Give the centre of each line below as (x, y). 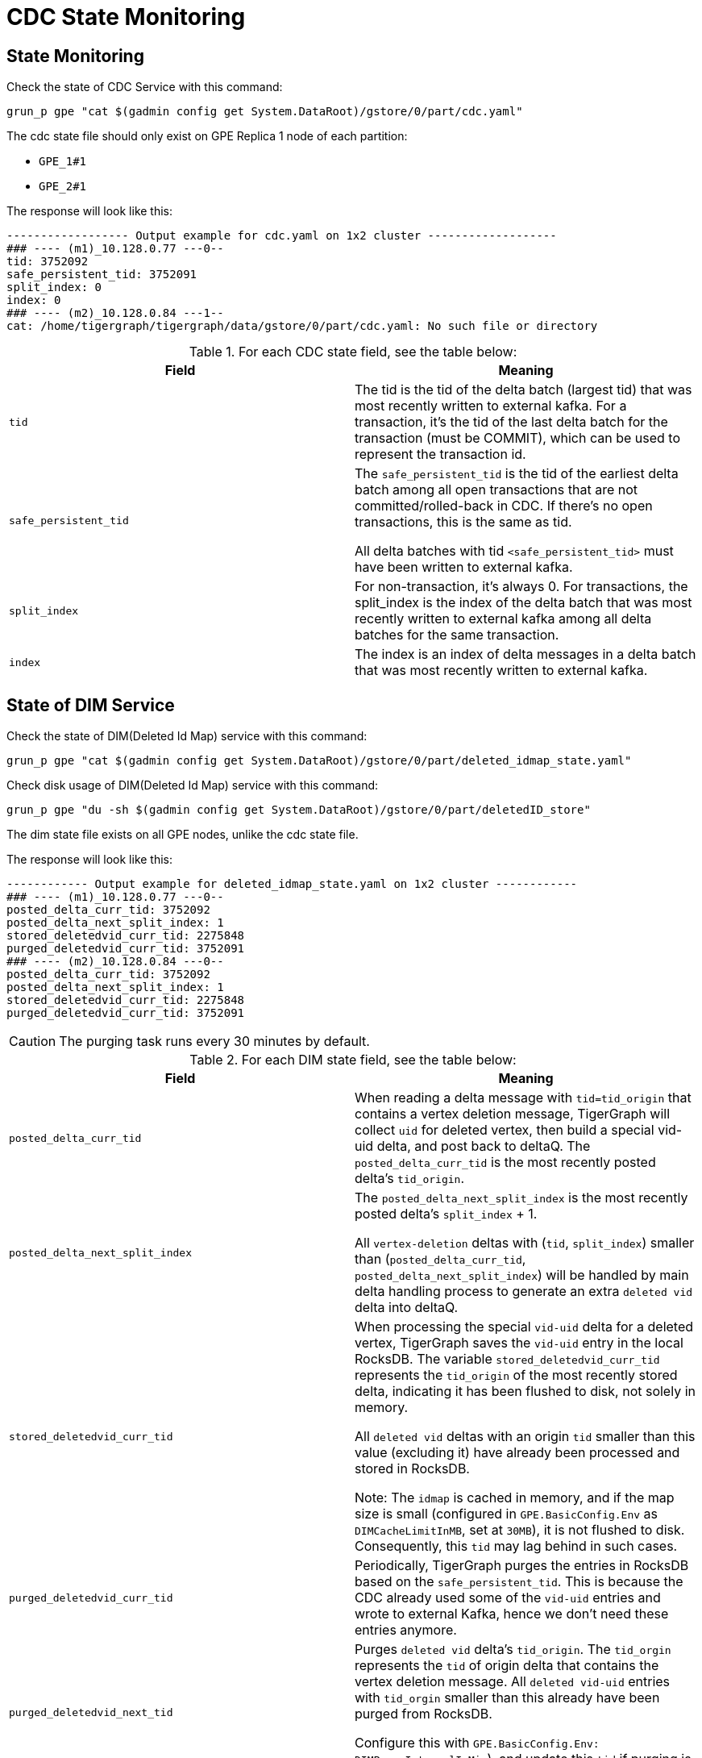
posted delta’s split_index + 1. (446, 1214)
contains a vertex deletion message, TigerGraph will (513, 1114)
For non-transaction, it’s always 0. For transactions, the (521, 587)
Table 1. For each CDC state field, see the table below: (353, 352)
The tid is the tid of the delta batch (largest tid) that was (523, 390)
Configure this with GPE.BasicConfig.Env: (477, 1743)
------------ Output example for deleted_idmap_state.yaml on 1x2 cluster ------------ (292, 884)
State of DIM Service (91, 705)
